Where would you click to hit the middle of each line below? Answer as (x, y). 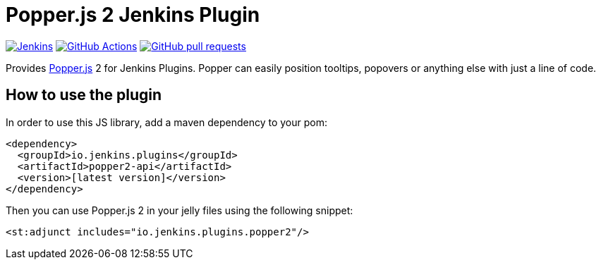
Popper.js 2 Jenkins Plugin (133, 15)
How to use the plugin (84, 95)
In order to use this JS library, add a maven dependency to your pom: (166, 122)
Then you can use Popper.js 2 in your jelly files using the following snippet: (180, 210)
